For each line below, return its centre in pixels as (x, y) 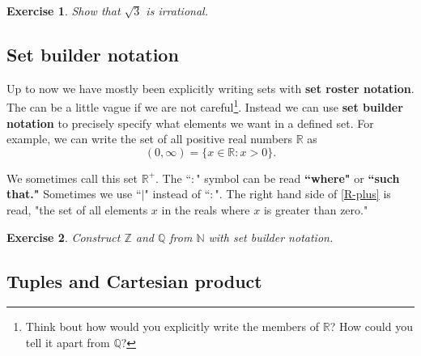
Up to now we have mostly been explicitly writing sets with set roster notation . (210, 88)
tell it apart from (68, 342)
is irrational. (177, 11)
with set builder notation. (271, 237)
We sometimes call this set (72, 178)
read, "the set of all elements (77, 210)
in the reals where (206, 210)
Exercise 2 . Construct (64, 237)
